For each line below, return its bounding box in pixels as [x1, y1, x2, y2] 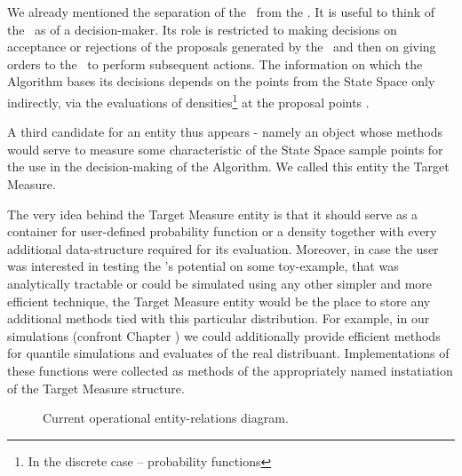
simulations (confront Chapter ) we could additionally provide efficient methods [7, 326, 441, 345]
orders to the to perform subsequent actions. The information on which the [7, 54, 423, 73]
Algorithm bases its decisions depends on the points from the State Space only [7, 72, 435, 91]
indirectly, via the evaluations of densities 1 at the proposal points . [7, 90, 370, 111]
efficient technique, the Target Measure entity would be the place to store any [7, 291, 431, 310]
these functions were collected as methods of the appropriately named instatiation [7, 361, 453, 379]
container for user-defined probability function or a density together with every [7, 222, 437, 241]
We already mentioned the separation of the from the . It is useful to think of [7, 3, 435, 20]
